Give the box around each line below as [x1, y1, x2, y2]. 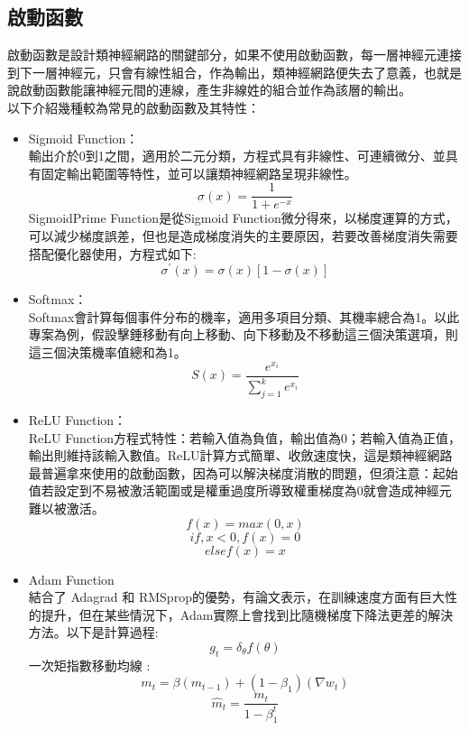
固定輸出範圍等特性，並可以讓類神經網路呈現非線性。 [41, 163, 357, 182]
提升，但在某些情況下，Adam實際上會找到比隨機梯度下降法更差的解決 [41, 605, 454, 624]
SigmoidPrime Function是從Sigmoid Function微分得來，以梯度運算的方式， [28, 208, 458, 227]
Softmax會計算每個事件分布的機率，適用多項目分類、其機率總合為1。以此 [28, 307, 460, 326]
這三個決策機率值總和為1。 [28, 343, 187, 362]
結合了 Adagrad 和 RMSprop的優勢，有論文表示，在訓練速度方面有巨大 [28, 587, 445, 606]
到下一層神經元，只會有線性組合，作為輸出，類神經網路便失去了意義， [7, 62, 424, 81]
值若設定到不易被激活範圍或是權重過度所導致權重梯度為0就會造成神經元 [28, 481, 452, 500]
